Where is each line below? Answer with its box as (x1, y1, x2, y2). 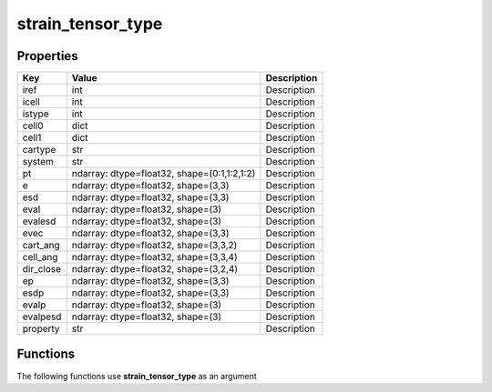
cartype (22, 144, 56, 156)
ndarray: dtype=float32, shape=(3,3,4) (71, 251, 238, 264)
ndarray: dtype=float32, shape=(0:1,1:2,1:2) (71, 167, 256, 180)
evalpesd (22, 310, 62, 323)
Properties (16, 48, 78, 64)
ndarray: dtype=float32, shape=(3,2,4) (71, 263, 239, 276)
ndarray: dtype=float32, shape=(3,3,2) (71, 239, 238, 252)
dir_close (22, 263, 62, 276)
